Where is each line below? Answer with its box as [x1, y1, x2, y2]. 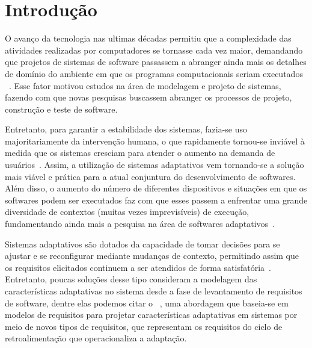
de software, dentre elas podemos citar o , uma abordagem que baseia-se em [5, 296, 289, 309]
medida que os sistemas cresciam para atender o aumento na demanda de [5, 146, 275, 159]
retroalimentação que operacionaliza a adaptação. [5, 332, 187, 344]
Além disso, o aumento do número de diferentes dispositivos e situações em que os [5, 182, 307, 194]
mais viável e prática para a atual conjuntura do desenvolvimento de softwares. [5, 170, 296, 182]
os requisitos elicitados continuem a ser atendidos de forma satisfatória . [5, 261, 271, 273]
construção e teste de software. [5, 102, 118, 115]
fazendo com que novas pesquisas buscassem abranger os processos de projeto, [5, 91, 292, 104]
